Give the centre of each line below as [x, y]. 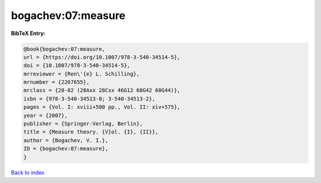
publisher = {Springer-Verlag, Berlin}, [83, 124]
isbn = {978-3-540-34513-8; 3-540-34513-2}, [89, 99]
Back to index [28, 172]
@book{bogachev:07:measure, [64, 49]
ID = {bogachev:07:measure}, [66, 149]
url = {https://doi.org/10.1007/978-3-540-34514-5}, [102, 57]
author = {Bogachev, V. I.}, [66, 140]
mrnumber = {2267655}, [56, 82]
